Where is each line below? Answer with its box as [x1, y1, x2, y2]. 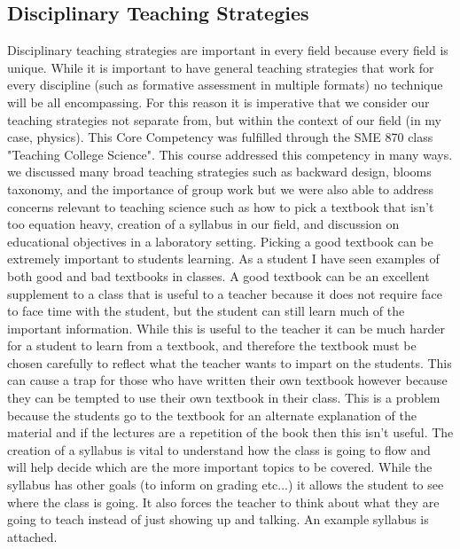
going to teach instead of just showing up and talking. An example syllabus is [7, 510, 429, 529]
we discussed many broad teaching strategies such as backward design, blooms [7, 162, 432, 181]
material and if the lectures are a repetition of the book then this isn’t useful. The [7, 423, 454, 442]
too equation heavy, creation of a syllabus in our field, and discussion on [7, 215, 400, 233]
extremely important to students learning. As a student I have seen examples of [7, 249, 440, 268]
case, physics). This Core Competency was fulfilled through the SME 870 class [7, 128, 433, 146]
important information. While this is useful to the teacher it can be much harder [7, 318, 445, 337]
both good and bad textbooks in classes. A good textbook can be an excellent [7, 266, 430, 285]
